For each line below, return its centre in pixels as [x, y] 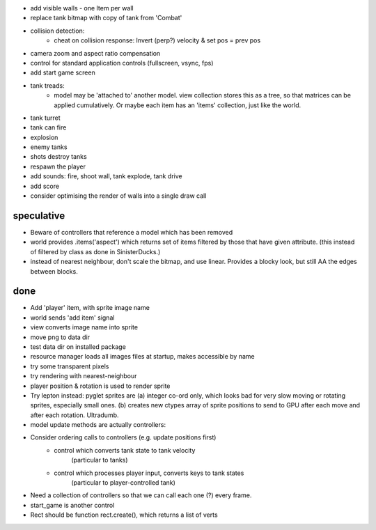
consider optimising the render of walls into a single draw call [118, 196]
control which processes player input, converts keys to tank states [149, 473]
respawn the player [58, 166]
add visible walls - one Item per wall [82, 8]
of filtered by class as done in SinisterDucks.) [95, 251]
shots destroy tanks [58, 157]
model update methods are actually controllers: [98, 425]
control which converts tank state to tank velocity [125, 450]
